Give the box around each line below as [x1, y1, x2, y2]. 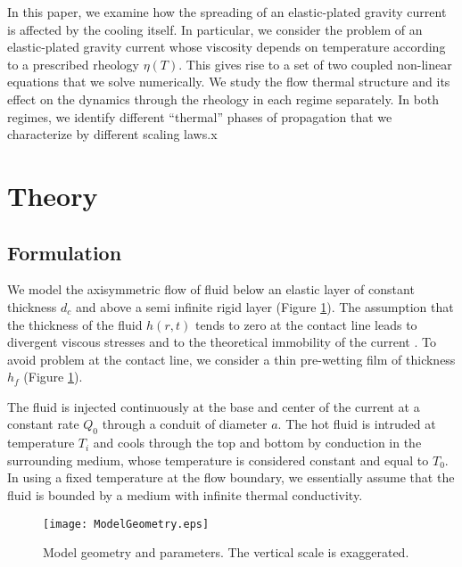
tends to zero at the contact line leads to [194, 315, 417, 333]
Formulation [7, 238, 122, 266]
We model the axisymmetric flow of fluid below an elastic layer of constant [7, 280, 415, 299]
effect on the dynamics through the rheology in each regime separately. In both [7, 89, 440, 108]
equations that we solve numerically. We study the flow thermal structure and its [7, 72, 450, 91]
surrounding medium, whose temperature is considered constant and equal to [7, 450, 429, 469]
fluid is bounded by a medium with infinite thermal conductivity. [7, 486, 363, 505]
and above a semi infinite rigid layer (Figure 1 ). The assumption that [76, 297, 454, 316]
